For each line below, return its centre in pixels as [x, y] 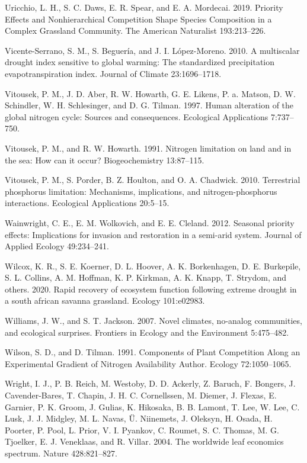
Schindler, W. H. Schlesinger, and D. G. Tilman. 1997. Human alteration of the [149, 105]
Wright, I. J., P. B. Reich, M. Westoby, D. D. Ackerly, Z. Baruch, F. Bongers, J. [150, 383]
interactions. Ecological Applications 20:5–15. [87, 203]
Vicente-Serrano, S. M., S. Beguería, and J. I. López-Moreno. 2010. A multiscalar [152, 50]
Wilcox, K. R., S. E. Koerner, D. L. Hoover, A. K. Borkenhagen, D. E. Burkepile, [153, 266]
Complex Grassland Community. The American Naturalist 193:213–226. [135, 30]
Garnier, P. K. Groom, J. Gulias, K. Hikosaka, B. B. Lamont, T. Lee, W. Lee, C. [152, 406]
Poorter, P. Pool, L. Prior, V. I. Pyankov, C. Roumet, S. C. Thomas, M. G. [142, 430]
